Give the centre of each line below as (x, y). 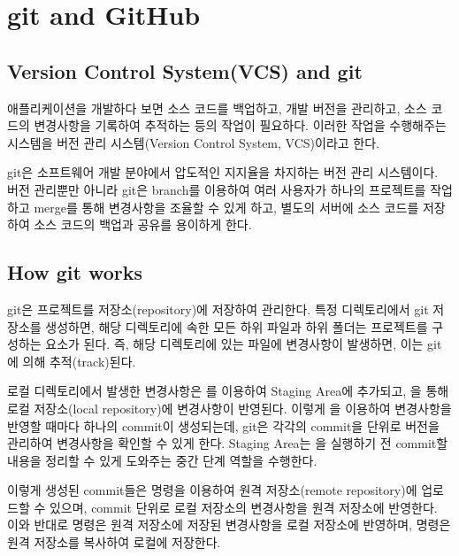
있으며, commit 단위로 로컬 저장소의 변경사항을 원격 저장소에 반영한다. (243, 507)
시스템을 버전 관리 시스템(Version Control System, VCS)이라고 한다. (193, 142)
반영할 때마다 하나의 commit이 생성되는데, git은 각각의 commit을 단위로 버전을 (223, 425)
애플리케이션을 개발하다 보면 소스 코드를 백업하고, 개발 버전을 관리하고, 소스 (217, 108)
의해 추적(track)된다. (79, 361)
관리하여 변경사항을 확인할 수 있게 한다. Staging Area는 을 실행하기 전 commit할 (228, 443)
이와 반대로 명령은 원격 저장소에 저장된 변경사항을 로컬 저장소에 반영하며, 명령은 (229, 525)
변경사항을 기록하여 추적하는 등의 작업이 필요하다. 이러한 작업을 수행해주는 (240, 125)
